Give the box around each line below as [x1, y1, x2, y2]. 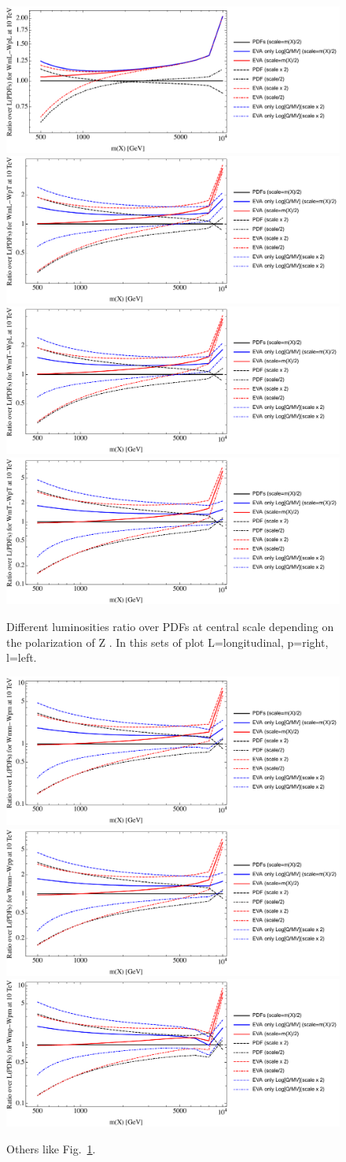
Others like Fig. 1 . [6, 1140, 96, 1156]
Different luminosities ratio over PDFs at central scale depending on [6, 618, 334, 635]
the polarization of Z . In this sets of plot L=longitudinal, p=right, [6, 633, 329, 650]
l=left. [6, 649, 37, 666]
